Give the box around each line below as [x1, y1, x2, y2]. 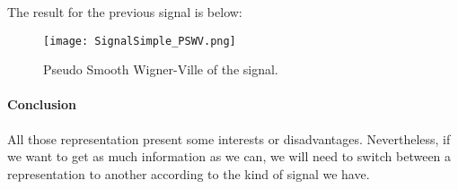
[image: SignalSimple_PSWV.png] [43, 34, 236, 47]
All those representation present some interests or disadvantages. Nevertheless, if [7, 129, 451, 148]
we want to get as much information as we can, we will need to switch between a [7, 147, 452, 166]
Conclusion [7, 95, 77, 114]
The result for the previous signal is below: [7, 3, 242, 21]
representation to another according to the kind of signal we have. [7, 164, 370, 183]
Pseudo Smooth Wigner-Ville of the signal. [43, 60, 278, 79]
